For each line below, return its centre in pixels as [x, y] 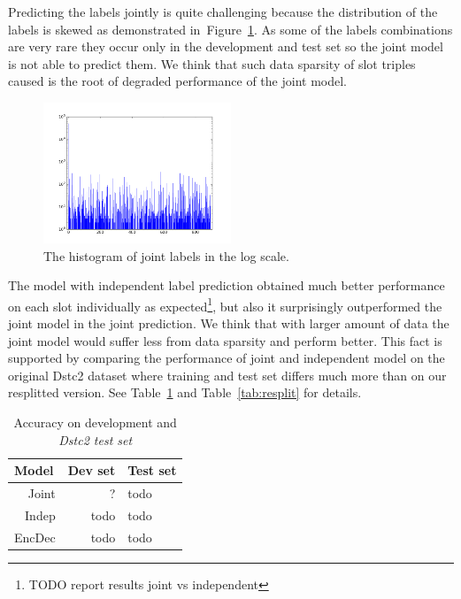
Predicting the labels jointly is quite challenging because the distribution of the [223, 12]
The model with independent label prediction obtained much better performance [227, 285]
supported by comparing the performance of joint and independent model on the [227, 358]
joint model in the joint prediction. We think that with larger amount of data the [229, 323]
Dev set [92, 470]
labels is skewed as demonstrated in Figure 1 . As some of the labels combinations [230, 29]
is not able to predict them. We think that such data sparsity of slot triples [212, 63]
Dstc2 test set [96, 439]
